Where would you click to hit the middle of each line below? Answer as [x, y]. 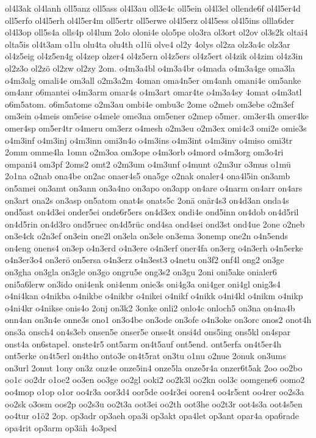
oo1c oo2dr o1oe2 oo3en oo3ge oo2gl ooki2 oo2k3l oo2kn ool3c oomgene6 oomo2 [155, 380]
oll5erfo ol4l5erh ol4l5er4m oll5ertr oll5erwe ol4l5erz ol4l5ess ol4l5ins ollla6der [150, 20]
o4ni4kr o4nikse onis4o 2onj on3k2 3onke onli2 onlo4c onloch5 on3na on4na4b [150, 307]
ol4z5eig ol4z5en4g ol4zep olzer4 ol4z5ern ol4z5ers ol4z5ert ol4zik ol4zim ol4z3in [154, 56]
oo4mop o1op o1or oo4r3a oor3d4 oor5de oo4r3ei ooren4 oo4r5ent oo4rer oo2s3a [155, 392]
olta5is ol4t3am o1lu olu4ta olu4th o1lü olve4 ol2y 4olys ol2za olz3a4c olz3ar [148, 44]
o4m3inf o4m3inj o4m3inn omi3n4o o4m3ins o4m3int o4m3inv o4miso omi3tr [149, 140]
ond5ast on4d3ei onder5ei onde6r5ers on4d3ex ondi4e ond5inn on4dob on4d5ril [152, 212]
